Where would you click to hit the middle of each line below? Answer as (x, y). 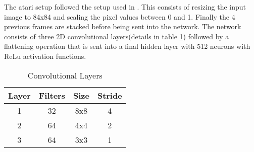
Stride (110, 95)
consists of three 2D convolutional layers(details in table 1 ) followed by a (117, 36)
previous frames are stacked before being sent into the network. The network (123, 26)
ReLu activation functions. (45, 56)
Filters (52, 95)
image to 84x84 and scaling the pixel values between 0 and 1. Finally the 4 (120, 16)
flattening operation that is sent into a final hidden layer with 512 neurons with (127, 46)
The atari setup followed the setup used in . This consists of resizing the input (125, 7)
